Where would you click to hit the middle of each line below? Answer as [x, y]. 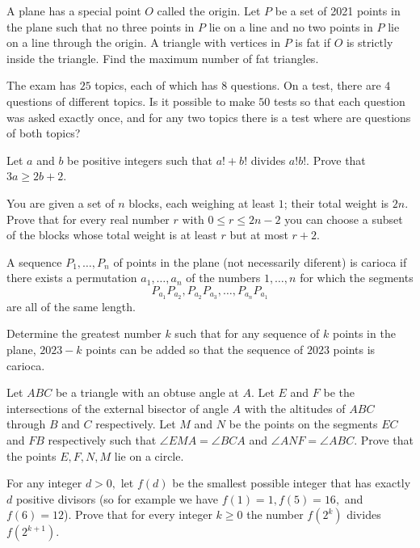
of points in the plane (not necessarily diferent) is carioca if [260, 261]
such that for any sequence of [247, 333]
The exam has [42, 85]
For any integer [44, 483]
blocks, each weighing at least [202, 202]
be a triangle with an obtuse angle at [147, 392]
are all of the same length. [71, 306]
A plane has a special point [74, 11]
